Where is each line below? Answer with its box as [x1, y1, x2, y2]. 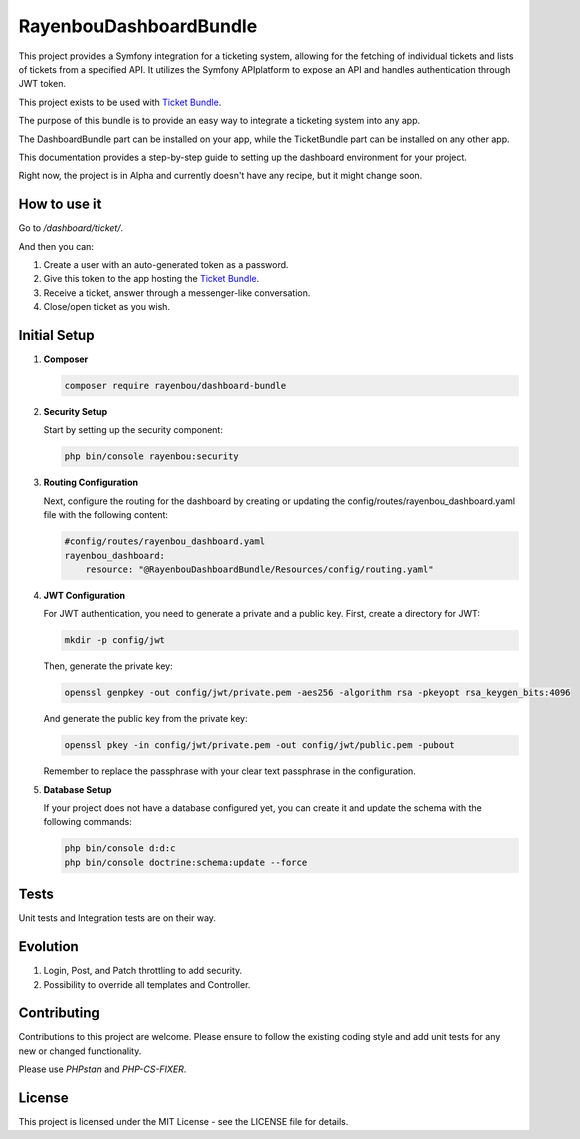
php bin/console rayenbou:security [64, 451, 239, 462]
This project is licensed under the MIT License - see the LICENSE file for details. [18, 1116, 349, 1128]
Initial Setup [18, 326, 95, 344]
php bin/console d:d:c [64, 843, 176, 854]
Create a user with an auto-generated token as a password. [43, 258, 289, 270]
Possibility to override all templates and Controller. [43, 978, 251, 990]
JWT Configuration [43, 589, 125, 601]
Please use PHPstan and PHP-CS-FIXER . [18, 1063, 187, 1075]
